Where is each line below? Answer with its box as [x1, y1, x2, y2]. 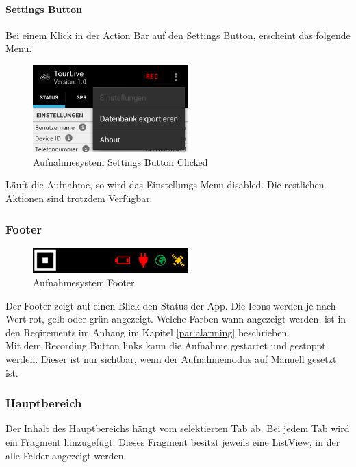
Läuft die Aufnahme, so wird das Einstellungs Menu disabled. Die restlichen [5, 177, 325, 192]
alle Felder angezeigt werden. [5, 448, 127, 462]
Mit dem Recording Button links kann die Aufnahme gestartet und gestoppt [5, 338, 326, 353]
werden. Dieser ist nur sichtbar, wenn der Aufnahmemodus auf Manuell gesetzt [5, 352, 337, 366]
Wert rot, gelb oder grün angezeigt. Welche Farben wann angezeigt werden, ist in [5, 312, 346, 326]
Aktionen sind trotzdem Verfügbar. [5, 191, 153, 205]
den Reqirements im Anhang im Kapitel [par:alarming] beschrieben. [5, 325, 290, 339]
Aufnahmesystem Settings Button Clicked [33, 154, 208, 168]
